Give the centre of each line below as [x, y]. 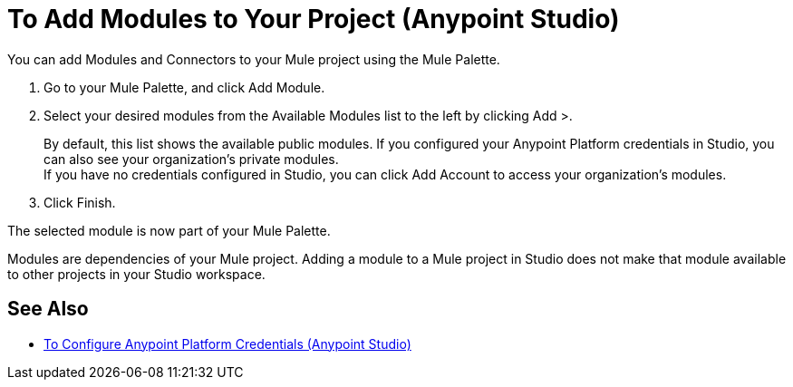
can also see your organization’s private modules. [191, 159]
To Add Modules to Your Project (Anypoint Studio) [314, 19]
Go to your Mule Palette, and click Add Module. [184, 87]
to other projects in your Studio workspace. [136, 274]
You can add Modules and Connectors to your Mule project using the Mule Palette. [254, 59]
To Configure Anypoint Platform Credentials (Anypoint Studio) [227, 343]
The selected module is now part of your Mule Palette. [169, 230]
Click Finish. [80, 202]
